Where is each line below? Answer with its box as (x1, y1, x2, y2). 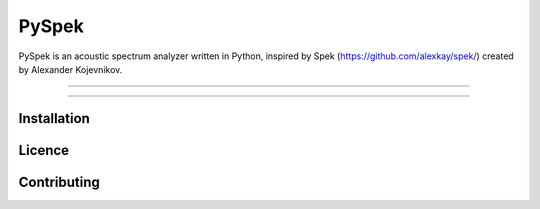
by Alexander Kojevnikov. (18, 63, 123, 75)
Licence (18, 141, 70, 159)
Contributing (18, 173, 100, 190)
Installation (18, 110, 90, 127)
